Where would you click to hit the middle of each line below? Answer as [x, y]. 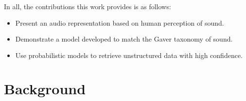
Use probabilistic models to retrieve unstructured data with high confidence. [129, 55]
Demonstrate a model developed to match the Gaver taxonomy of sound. [124, 39]
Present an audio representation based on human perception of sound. [120, 22]
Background [45, 88]
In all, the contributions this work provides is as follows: [88, 6]
